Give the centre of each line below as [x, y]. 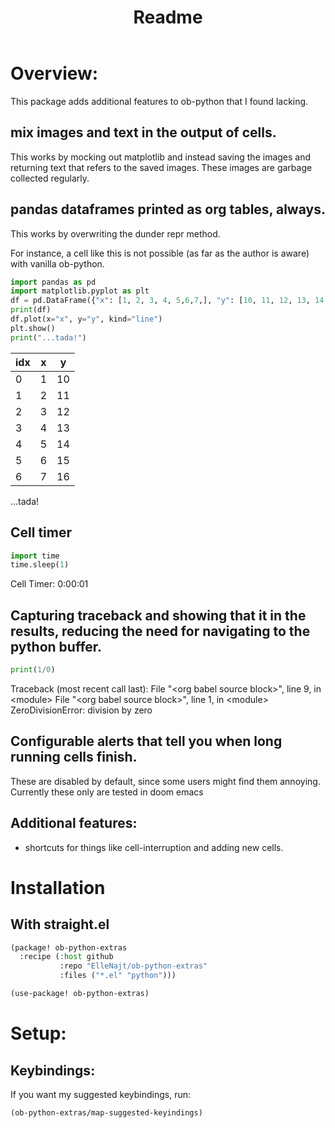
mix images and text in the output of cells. [143, 132]
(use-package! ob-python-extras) [80, 994]
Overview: [54, 73]
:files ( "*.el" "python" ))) [118, 976]
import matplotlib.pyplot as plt [80, 291]
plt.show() [33, 328]
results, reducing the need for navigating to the [160, 631]
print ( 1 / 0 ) [33, 670]
